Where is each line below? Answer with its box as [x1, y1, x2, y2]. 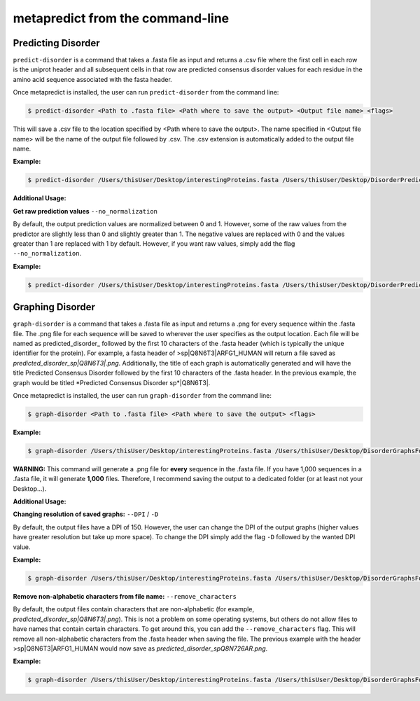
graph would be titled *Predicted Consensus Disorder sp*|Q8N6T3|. [13, 378, 211, 387]
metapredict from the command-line [13, 11, 230, 26]
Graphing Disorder [13, 301, 96, 313]
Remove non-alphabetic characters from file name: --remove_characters [13, 592, 237, 600]
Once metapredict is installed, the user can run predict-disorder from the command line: [13, 88, 279, 97]
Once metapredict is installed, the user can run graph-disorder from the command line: [13, 391, 272, 399]
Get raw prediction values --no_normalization [13, 207, 157, 215]
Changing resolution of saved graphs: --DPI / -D [13, 510, 159, 518]
